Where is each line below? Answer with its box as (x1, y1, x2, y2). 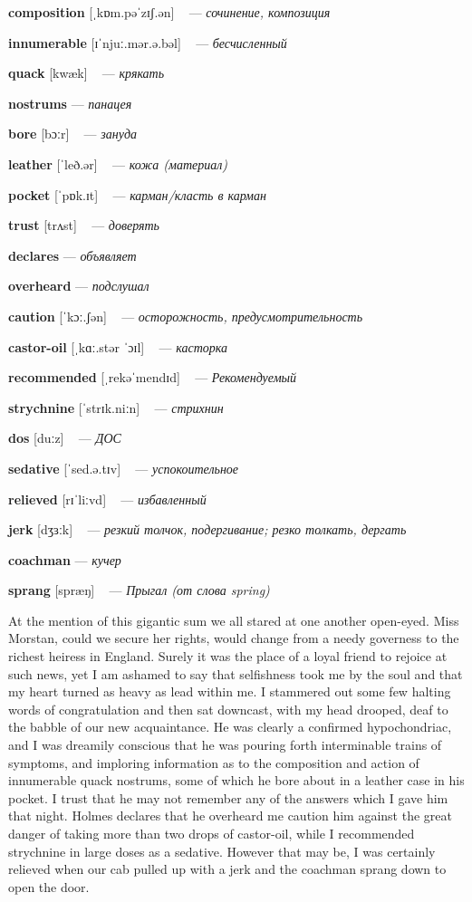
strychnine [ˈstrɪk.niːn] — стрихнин (8, 398, 224, 417)
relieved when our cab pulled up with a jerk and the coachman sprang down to (8, 859, 447, 878)
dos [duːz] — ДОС (8, 428, 121, 447)
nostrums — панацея (8, 93, 132, 112)
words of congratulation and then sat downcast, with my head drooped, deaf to (8, 699, 448, 718)
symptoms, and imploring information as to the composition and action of (8, 753, 419, 772)
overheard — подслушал (8, 276, 149, 295)
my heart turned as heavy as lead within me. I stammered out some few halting (8, 682, 451, 701)
